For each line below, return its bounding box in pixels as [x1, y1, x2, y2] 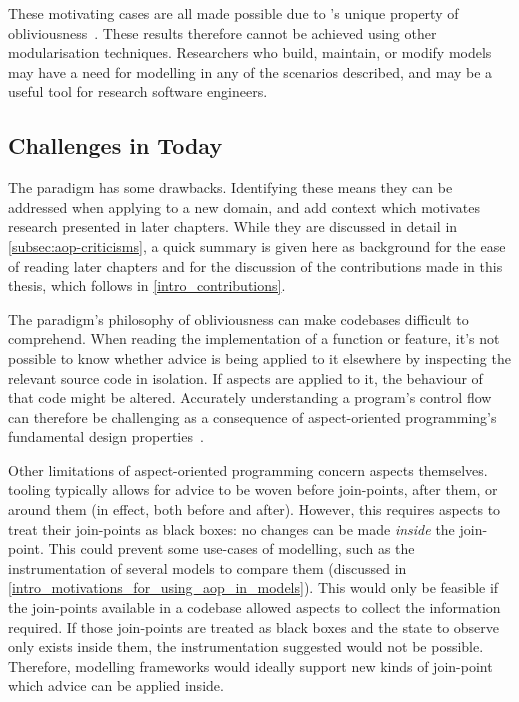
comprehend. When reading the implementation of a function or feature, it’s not [8, 328, 500, 349]
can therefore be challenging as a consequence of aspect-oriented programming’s [8, 406, 497, 427]
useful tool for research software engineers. [8, 81, 268, 102]
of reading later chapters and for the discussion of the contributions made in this [8, 255, 503, 276]
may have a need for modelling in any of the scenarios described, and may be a [8, 61, 493, 82]
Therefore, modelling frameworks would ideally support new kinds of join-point [8, 655, 493, 676]
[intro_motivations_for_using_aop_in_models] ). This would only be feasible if [8, 577, 499, 598]
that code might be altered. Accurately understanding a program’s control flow [8, 387, 492, 408]
